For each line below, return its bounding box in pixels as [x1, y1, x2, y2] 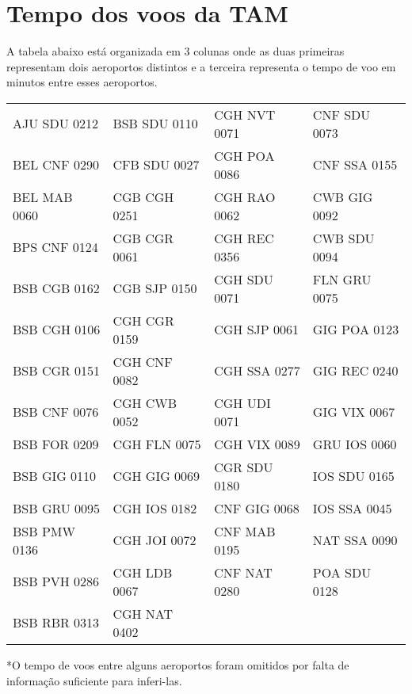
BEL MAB [13, 187, 73, 206]
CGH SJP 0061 [214, 320, 299, 339]
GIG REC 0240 [312, 361, 399, 380]
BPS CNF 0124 [13, 238, 98, 257]
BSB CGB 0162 [13, 279, 100, 298]
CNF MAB [214, 521, 276, 540]
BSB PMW [13, 521, 75, 540]
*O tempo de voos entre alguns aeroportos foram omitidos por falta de [6, 656, 349, 673]
